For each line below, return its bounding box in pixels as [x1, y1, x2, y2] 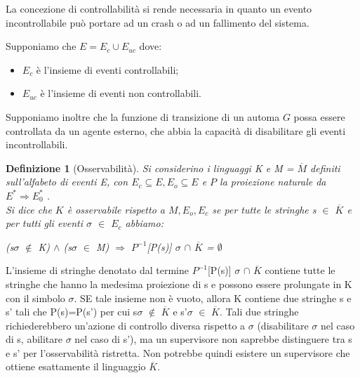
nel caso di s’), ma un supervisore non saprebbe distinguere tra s [74, 332, 352, 346]
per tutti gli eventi [6, 216, 84, 230]
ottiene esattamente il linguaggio [6, 359, 146, 374]
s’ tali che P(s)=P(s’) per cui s [6, 304, 138, 319]
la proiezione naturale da [220, 174, 326, 189]
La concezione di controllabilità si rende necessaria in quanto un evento [6, 1, 312, 15]
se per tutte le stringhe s [212, 202, 316, 216]
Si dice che [6, 202, 52, 216]
